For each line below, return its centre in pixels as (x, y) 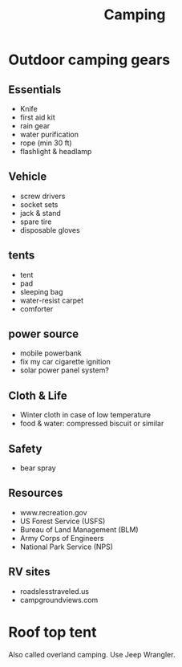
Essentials (35, 89)
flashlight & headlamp (56, 151)
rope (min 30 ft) (46, 143)
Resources (36, 493)
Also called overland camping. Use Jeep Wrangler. (92, 654)
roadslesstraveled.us (55, 591)
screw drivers (42, 196)
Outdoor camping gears (89, 60)
